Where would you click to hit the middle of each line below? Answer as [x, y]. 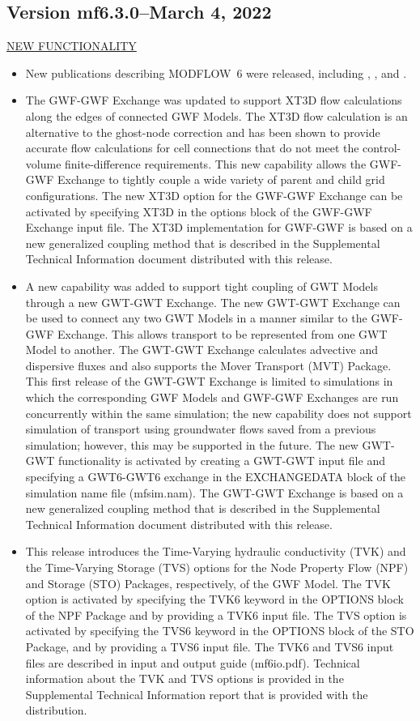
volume [43, 163]
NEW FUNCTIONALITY [72, 46]
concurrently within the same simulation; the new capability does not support [218, 413]
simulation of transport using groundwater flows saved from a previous [201, 429]
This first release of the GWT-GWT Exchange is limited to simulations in [209, 381]
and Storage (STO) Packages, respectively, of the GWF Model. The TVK [208, 583]
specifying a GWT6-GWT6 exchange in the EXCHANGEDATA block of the [215, 477]
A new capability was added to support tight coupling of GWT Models [202, 286]
